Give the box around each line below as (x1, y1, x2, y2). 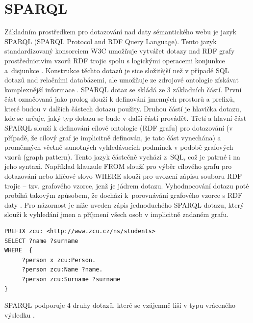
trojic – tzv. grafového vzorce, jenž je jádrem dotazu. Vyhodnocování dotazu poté (4, 180, 249, 190)
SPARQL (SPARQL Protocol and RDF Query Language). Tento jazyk (4, 36, 217, 46)
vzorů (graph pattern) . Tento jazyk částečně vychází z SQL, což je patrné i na (4, 151, 241, 161)
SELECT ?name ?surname (4, 237, 78, 244)
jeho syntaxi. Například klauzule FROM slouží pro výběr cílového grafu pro (4, 161, 232, 171)
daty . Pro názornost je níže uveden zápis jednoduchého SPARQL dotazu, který (4, 199, 244, 210)
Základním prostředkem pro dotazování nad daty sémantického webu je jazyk (4, 27, 237, 37)
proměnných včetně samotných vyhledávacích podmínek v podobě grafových (4, 142, 233, 152)
